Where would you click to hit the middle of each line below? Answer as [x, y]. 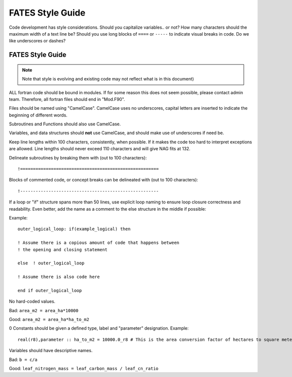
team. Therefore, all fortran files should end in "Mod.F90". [67, 99]
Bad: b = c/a [23, 359]
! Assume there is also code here [59, 277]
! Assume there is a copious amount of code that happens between [99, 243]
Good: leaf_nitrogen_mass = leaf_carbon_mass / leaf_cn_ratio [84, 369]
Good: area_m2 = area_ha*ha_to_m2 [49, 319]
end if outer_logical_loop [50, 290]
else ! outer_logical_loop [51, 263]
